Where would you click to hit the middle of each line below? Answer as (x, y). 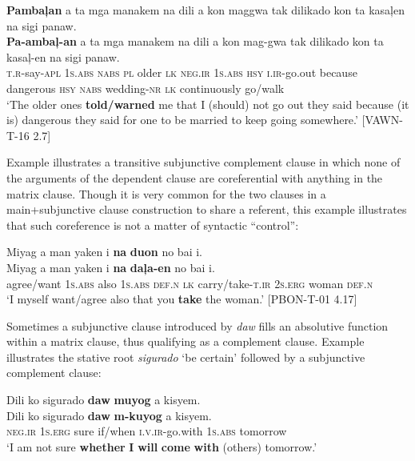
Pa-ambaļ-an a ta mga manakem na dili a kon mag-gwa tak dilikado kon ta (195, 41)
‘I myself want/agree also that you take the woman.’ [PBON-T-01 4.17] (182, 299)
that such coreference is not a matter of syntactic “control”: (153, 224)
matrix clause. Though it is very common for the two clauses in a (166, 193)
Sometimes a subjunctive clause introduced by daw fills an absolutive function (198, 325)
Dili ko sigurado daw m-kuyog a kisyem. (109, 415)
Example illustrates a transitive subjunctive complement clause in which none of (204, 162)
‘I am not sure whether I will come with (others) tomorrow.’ (162, 446)
